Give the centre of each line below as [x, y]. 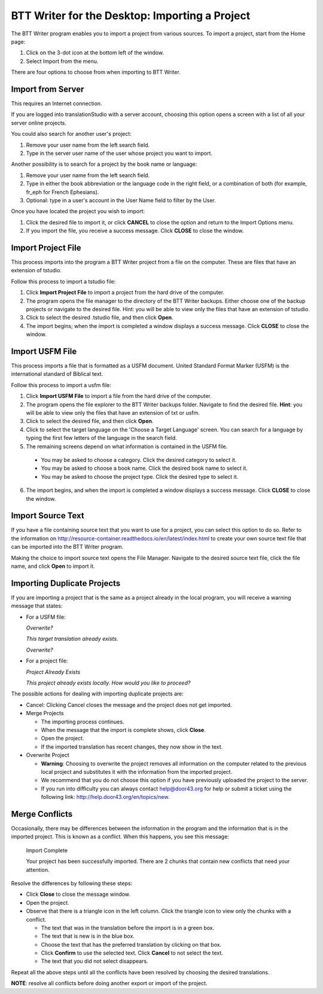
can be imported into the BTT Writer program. [67, 547]
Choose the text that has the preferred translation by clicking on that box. [131, 944]
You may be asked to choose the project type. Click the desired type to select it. [140, 476]
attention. [38, 870]
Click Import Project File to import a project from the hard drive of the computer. [125, 293]
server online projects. [39, 123]
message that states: [37, 606]
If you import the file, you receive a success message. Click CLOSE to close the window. [135, 231]
